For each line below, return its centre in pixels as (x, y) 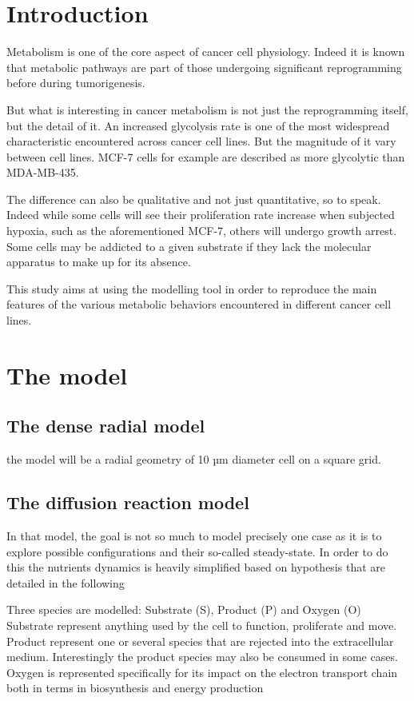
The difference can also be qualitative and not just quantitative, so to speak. (194, 199)
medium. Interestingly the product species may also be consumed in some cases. (202, 657)
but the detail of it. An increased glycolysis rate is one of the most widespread (198, 125)
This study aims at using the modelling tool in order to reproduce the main (192, 288)
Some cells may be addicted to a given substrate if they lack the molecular (189, 246)
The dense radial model (106, 426)
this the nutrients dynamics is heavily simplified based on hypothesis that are (196, 567)
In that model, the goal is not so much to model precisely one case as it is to (194, 536)
